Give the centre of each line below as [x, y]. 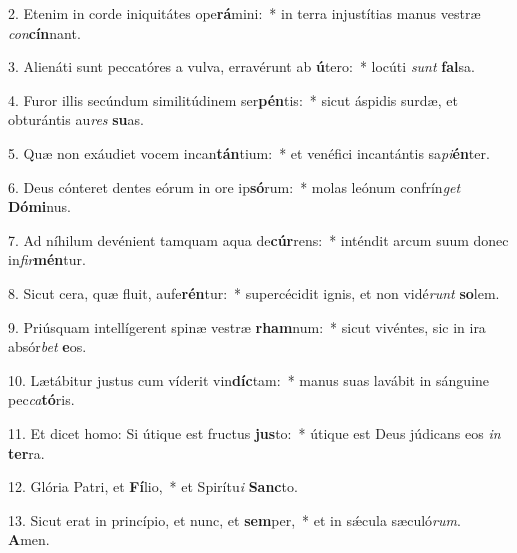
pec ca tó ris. [41, 399]
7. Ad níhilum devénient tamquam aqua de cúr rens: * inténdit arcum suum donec [258, 239]
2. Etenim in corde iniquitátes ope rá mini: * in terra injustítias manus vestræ [244, 13]
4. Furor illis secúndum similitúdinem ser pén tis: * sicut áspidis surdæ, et [233, 99]
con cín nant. [44, 32]
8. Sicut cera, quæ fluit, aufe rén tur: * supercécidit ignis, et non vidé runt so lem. [254, 292]
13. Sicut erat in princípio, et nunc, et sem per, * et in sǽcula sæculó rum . [234, 519]
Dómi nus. [39, 206]
